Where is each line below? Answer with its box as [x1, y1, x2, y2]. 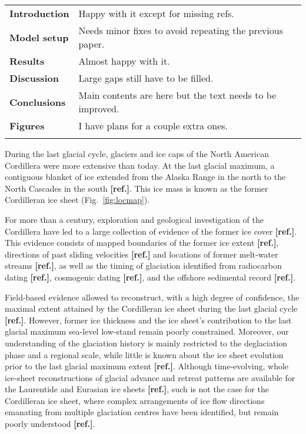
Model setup [9, 30, 69, 44]
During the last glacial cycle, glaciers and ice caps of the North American [5, 148, 269, 159]
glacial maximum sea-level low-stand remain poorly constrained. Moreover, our [5, 325, 289, 338]
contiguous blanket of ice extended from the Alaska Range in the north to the [5, 171, 286, 183]
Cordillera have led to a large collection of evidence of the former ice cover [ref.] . [5, 225, 297, 237]
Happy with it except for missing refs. [78, 6, 234, 20]
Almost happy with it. [78, 54, 170, 68]
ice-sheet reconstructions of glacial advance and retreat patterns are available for [5, 371, 295, 383]
